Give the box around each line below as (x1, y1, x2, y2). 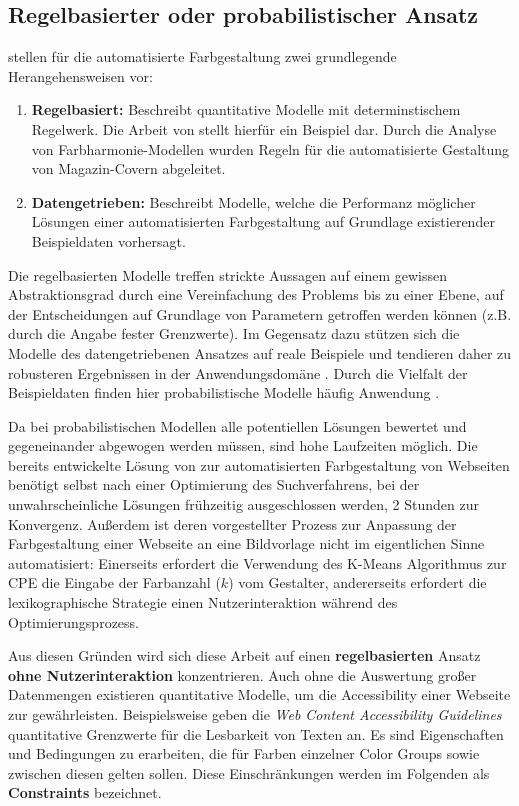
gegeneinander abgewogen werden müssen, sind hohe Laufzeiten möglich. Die (8, 435, 478, 456)
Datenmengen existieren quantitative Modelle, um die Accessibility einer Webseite (8, 684, 511, 705)
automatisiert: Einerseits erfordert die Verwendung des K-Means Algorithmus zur (8, 552, 507, 573)
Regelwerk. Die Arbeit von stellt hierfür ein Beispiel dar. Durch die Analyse (31, 118, 497, 139)
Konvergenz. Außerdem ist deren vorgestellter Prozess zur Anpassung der (8, 513, 457, 534)
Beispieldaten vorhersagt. (31, 230, 186, 251)
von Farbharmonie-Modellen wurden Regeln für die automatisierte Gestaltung (31, 138, 510, 159)
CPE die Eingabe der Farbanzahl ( (8, 572, 221, 593)
